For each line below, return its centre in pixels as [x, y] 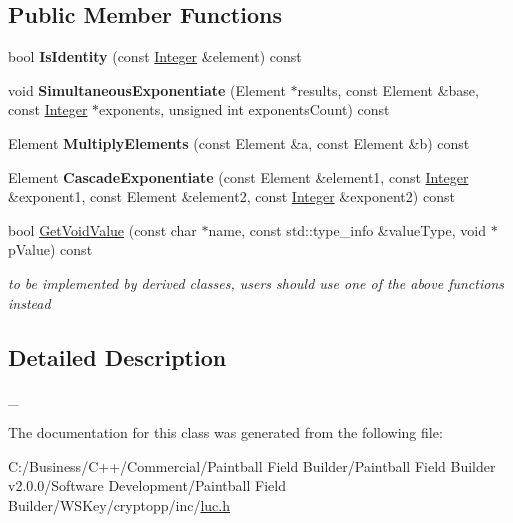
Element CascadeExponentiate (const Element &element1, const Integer [238, 176]
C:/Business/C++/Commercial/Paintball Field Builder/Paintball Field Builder [252, 465]
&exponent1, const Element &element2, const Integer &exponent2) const [231, 196]
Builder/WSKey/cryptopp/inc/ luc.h [119, 504]
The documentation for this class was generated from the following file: [225, 431]
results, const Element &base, [388, 89]
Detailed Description [117, 356]
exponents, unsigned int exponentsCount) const [244, 109]
